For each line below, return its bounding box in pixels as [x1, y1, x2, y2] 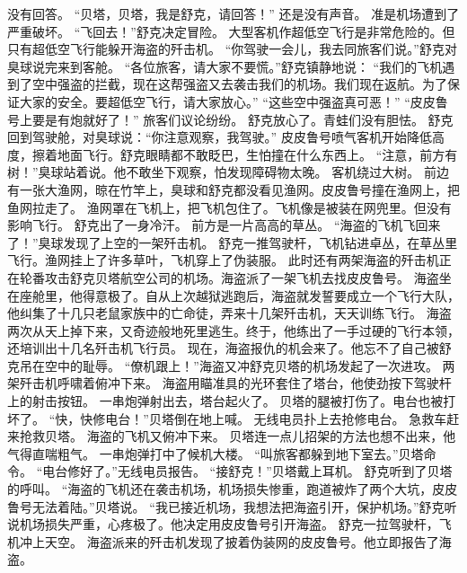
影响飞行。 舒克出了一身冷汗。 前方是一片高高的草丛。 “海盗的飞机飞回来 [7, 216, 441, 234]
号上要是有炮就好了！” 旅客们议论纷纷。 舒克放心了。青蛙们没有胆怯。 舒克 [7, 110, 454, 128]
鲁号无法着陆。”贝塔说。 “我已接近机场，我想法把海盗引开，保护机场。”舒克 [7, 497, 445, 516]
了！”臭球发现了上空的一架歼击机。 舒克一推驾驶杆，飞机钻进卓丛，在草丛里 [7, 233, 458, 251]
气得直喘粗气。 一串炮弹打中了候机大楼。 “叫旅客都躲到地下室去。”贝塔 [7, 444, 424, 463]
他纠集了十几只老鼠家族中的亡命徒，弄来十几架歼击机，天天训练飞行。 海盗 [7, 304, 452, 322]
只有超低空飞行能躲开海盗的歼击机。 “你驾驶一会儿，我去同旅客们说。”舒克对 [7, 40, 457, 58]
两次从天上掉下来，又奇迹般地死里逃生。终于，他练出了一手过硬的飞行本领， [7, 321, 460, 339]
